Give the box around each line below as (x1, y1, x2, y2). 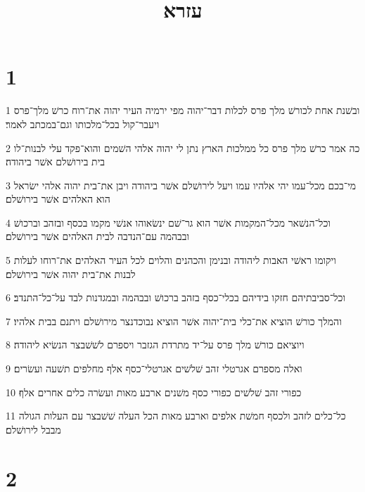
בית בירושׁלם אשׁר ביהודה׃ (6, 154, 105, 169)
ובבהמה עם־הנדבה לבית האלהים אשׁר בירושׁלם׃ (6, 229, 190, 244)
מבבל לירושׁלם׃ (6, 422, 61, 436)
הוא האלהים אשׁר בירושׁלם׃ (6, 191, 110, 206)
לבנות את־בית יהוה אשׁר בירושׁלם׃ (6, 266, 136, 281)
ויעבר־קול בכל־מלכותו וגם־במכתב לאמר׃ (6, 116, 160, 131)
